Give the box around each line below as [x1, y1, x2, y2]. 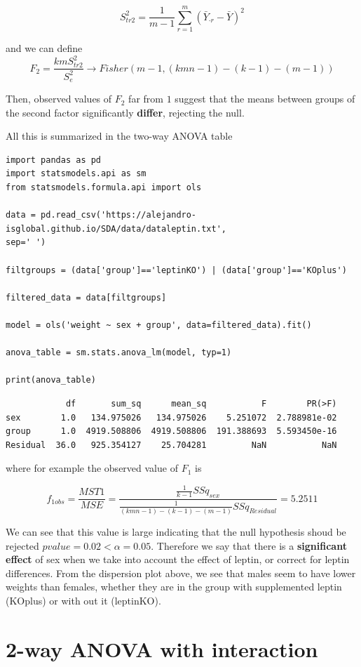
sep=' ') [6, 237, 46, 248]
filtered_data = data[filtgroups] [6, 292, 167, 303]
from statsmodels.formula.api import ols [6, 183, 202, 193]
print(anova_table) [6, 375, 96, 385]
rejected [6, 538, 39, 553]
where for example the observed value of [6, 461, 178, 475]
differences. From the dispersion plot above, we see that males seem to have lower [6, 565, 356, 580]
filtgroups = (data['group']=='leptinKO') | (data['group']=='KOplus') [6, 265, 347, 275]
